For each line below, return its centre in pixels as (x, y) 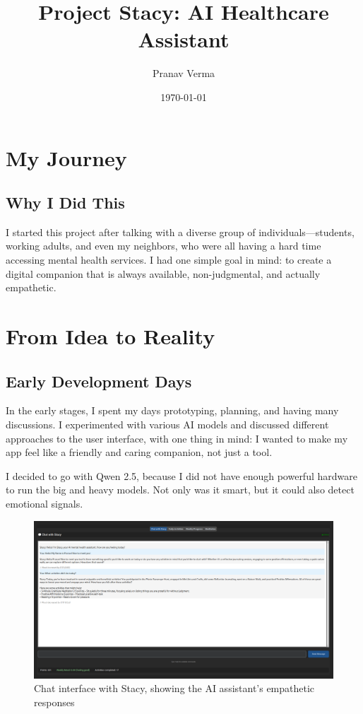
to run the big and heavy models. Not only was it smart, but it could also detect (180, 490)
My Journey (66, 157)
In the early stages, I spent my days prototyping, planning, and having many (172, 410)
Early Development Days (99, 381)
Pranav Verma (184, 73)
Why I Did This (65, 203)
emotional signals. (44, 503)
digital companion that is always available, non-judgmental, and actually (163, 273)
